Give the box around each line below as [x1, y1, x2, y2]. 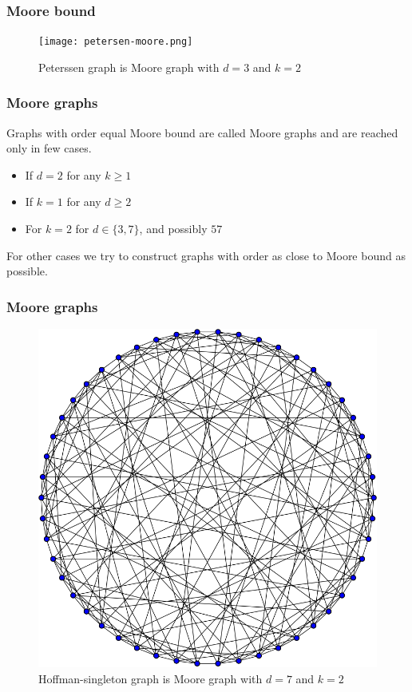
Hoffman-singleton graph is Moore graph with [38, 670, 263, 686]
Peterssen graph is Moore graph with [38, 58, 220, 75]
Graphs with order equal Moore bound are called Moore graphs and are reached [6, 124, 398, 140]
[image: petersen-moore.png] [38, 36, 193, 48]
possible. [6, 263, 48, 279]
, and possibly [139, 220, 208, 237]
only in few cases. [6, 140, 92, 156]
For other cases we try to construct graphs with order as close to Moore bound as [6, 247, 406, 263]
